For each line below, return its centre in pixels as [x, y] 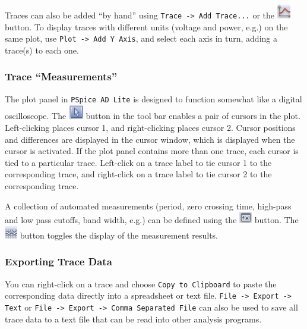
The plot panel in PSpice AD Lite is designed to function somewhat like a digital [153, 98]
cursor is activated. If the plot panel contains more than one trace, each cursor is [152, 151]
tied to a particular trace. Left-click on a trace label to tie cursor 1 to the [138, 162]
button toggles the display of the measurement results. [119, 235]
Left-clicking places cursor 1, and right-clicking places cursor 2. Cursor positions [150, 127]
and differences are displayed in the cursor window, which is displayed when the [150, 139]
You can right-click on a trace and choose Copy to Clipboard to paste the [141, 283]
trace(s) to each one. [42, 50]
